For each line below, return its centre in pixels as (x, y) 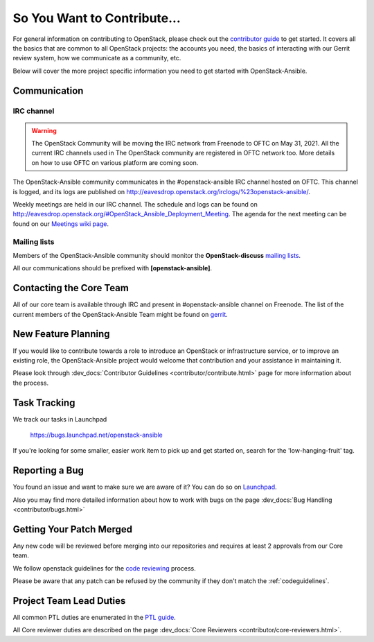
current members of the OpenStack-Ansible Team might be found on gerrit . (120, 314)
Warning (44, 130)
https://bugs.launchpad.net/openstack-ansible (96, 435)
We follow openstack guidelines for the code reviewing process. (105, 568)
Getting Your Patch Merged (73, 529)
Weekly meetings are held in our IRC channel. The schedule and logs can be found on (135, 205)
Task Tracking (44, 402)
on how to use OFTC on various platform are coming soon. (115, 162)
